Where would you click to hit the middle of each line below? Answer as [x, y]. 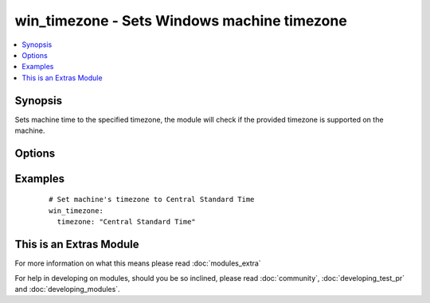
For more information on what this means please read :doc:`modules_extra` [138, 263]
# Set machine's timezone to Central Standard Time [152, 200]
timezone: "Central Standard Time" [127, 222]
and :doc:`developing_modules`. [67, 289]
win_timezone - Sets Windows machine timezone [181, 21]
